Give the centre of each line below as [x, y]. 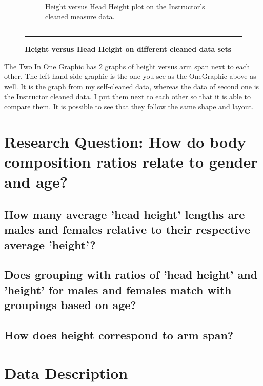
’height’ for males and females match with [118, 289]
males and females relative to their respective [127, 229]
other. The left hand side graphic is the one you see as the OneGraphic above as [130, 76]
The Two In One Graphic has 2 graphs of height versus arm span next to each [127, 66]
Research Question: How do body [125, 141]
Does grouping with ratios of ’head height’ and [131, 275]
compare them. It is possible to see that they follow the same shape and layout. [129, 106]
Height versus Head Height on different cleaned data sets [128, 49]
